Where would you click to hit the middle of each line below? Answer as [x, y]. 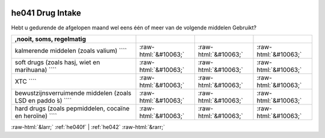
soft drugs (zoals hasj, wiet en [57, 62]
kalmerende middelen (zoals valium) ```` [71, 50]
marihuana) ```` [36, 70]
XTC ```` [26, 81]
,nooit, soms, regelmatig [51, 39]
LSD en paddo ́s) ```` [43, 100]
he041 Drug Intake [46, 13]
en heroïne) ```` [36, 116]
